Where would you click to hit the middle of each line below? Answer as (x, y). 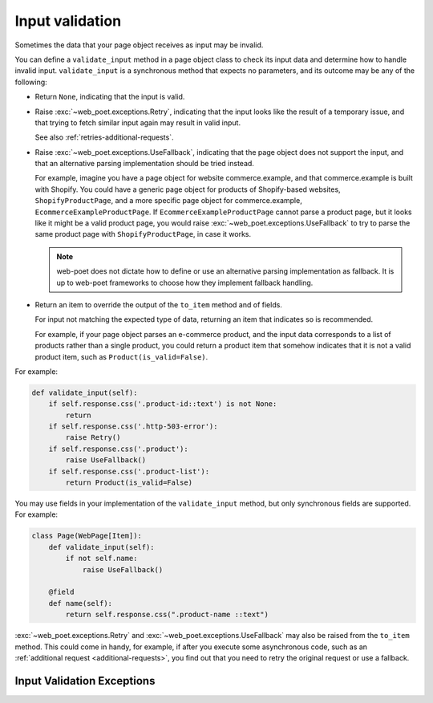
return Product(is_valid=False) (129, 483)
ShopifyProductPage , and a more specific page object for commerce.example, (168, 201)
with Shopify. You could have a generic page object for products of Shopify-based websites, (188, 189)
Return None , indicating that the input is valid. (110, 97)
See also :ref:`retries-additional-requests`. (104, 137)
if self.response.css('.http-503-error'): (133, 427)
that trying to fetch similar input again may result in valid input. (138, 122)
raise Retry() (93, 438)
